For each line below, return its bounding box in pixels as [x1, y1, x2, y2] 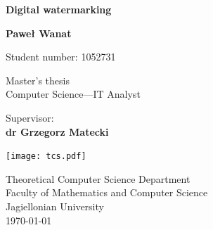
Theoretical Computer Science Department [6, 171, 191, 186]
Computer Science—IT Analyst [6, 87, 141, 101]
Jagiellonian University [6, 199, 104, 213]
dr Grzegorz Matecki [6, 124, 109, 139]
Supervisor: [6, 110, 54, 124]
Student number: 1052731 [6, 49, 116, 64]
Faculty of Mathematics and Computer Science [6, 185, 208, 200]
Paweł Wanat [6, 25, 72, 40]
